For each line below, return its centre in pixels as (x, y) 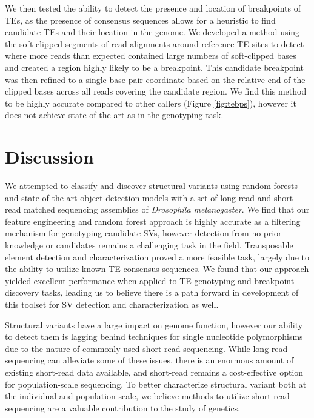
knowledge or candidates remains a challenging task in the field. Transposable (149, 245)
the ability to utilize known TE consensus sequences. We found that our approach (157, 269)
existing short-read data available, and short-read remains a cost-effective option (154, 372)
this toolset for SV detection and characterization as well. (112, 304)
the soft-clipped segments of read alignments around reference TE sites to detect (155, 43)
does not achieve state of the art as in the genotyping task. (114, 115)
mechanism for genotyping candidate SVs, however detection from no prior (143, 233)
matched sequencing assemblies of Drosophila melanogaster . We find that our (167, 209)
